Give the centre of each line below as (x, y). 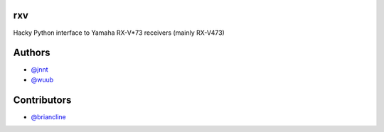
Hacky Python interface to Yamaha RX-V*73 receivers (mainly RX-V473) (119, 33)
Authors (32, 53)
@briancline (49, 116)
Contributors (42, 100)
